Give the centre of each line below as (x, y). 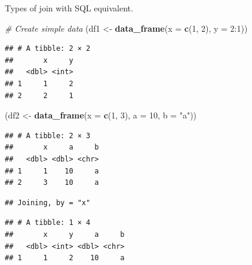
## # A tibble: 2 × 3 (48, 135)
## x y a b (65, 234)
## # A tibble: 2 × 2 (48, 49)
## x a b (52, 147)
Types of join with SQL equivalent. (69, 8)
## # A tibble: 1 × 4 (48, 223)
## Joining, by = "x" (48, 202)
